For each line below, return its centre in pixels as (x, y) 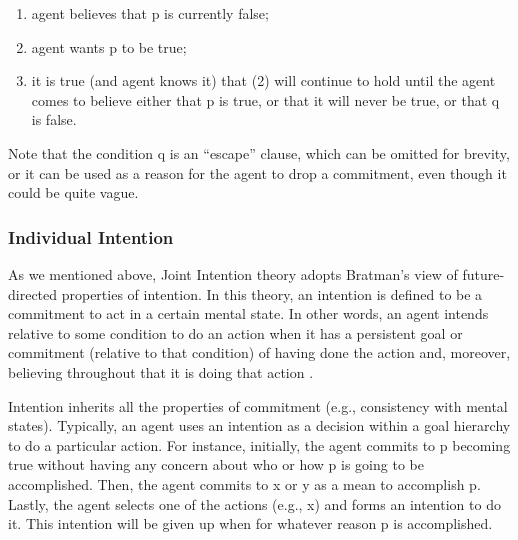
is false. (54, 119)
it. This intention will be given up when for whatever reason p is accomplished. (250, 523)
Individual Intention (91, 236)
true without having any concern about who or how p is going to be (216, 464)
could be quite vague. (73, 192)
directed (33, 293)
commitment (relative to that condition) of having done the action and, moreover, (259, 352)
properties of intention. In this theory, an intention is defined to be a (272, 293)
